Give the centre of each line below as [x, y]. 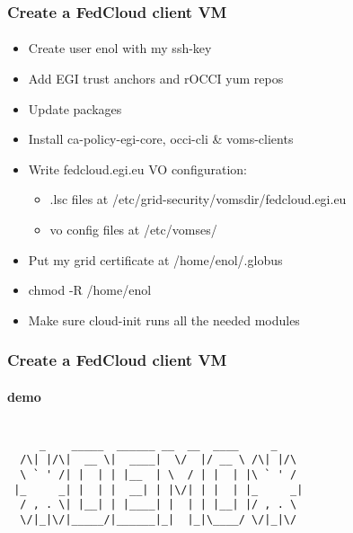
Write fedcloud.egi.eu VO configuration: [137, 169]
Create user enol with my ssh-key [120, 48]
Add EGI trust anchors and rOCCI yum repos [156, 79]
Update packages [75, 108]
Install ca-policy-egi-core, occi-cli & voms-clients [161, 139]
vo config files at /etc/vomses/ [133, 229]
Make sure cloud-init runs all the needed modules [164, 320]
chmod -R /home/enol [90, 290]
